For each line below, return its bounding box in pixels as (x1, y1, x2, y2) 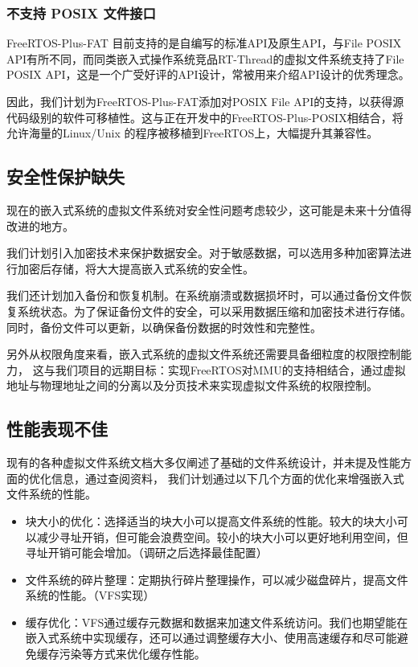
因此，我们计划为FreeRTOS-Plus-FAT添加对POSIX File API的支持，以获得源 (6, 93, 404, 109)
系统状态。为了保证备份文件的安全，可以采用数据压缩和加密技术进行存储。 (17, 302, 412, 319)
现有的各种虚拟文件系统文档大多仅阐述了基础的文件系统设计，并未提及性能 (6, 454, 400, 471)
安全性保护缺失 (6, 164, 125, 189)
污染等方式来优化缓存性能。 (59, 645, 206, 662)
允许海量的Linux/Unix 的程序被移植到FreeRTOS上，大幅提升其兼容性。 (6, 125, 379, 141)
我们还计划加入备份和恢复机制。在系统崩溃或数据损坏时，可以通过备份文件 (6, 287, 400, 304)
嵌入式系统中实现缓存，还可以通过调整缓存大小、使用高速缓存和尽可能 (25, 629, 397, 646)
